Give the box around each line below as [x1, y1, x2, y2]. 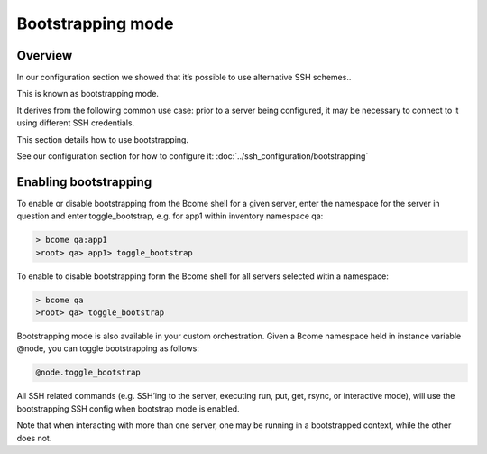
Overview [16, 48, 73, 63]
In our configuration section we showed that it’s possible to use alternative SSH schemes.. [16, 72, 352, 83]
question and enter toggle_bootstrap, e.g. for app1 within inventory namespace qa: [16, 210, 324, 221]
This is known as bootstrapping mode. [16, 88, 160, 99]
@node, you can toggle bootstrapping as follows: [16, 343, 200, 354]
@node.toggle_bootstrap [35, 367, 142, 378]
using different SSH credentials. [16, 117, 135, 128]
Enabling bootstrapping [16, 174, 152, 190]
